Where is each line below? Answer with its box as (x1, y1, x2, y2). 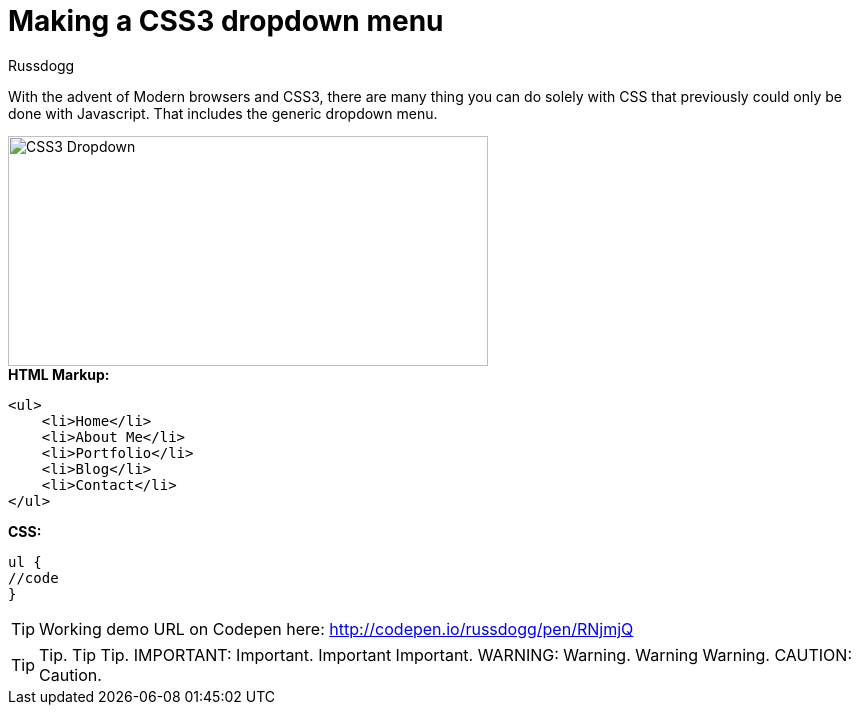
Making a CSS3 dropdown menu (8, 4, 444, 38)
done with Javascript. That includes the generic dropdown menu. (8, 104, 438, 122)
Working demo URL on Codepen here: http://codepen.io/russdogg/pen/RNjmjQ (39, 618, 634, 639)
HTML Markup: (8, 365, 110, 383)
